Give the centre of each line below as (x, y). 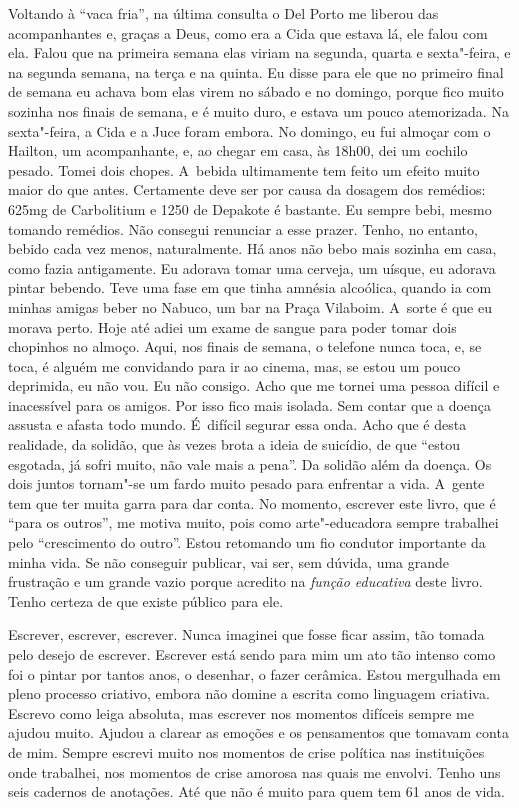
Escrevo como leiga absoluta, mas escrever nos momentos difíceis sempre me (241, 712)
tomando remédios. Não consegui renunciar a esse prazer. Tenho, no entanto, (243, 228)
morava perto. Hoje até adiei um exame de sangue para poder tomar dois (232, 326)
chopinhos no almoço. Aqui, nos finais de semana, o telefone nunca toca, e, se (245, 346)
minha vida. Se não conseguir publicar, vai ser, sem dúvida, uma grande (229, 561)
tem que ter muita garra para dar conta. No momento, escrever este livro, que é (252, 502)
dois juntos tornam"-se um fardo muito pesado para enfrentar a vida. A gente (246, 483)
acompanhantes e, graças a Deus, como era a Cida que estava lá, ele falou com (248, 32)
